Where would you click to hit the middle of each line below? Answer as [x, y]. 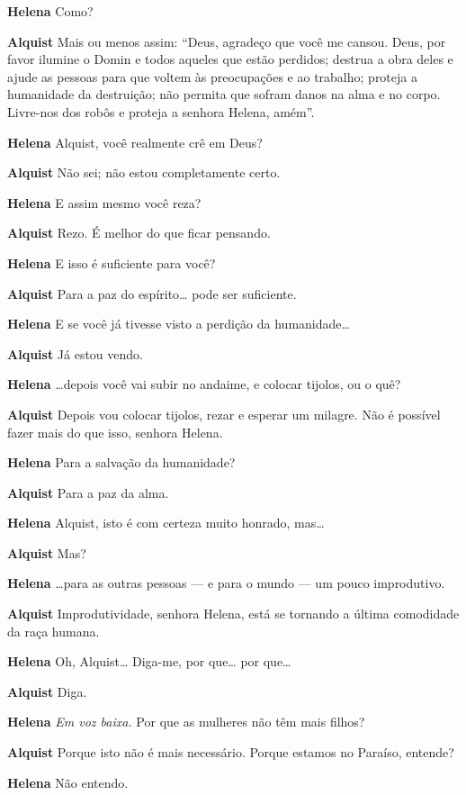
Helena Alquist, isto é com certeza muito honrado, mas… [166, 523]
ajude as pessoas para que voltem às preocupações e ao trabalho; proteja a [212, 76]
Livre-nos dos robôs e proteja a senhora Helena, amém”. [161, 111]
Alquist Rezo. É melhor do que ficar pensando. [139, 233]
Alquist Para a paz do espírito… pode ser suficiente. [152, 293]
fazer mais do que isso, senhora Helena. [115, 432]
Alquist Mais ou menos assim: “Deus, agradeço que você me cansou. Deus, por [227, 41]
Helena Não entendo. [68, 782]
